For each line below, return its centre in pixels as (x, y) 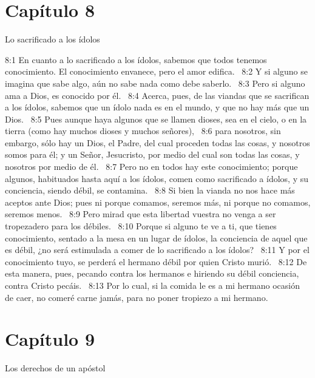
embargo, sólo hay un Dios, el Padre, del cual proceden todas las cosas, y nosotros (157, 142)
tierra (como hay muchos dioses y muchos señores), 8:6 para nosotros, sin (143, 131)
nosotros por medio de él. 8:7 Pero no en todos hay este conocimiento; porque (151, 167)
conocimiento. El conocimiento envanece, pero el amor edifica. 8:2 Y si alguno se (156, 71)
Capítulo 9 (50, 339)
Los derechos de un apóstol (55, 368)
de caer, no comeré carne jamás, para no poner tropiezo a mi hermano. (137, 297)
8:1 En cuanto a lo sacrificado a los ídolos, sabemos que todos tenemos (136, 59)
